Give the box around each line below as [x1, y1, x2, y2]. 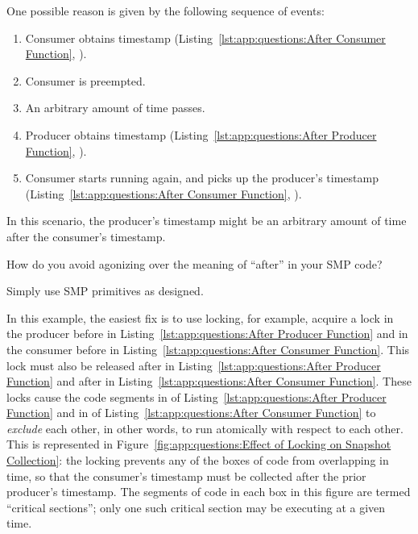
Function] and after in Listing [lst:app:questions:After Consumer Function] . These [6, 373, 412, 390]
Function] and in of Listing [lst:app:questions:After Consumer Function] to [6, 404, 376, 421]
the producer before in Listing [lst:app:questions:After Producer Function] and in [6, 325, 408, 342]
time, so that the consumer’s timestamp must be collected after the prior [6, 467, 366, 484]
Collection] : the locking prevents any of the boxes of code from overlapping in [6, 452, 389, 469]
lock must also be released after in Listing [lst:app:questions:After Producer [6, 357, 381, 373]
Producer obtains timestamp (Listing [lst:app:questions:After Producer [25, 126, 377, 143]
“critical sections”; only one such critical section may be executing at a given [6, 499, 386, 515]
